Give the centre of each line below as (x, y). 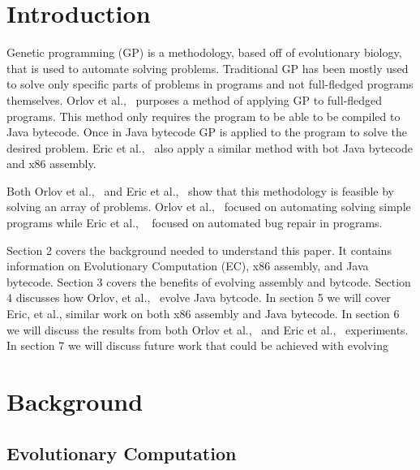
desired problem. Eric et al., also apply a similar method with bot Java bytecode (210, 147)
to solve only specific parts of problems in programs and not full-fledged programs (210, 84)
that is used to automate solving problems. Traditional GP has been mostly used (208, 68)
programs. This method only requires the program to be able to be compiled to (204, 116)
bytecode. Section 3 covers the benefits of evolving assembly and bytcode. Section (209, 281)
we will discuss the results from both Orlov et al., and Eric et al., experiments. (208, 329)
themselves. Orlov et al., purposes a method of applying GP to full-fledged (195, 99)
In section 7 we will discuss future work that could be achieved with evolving (197, 345)
